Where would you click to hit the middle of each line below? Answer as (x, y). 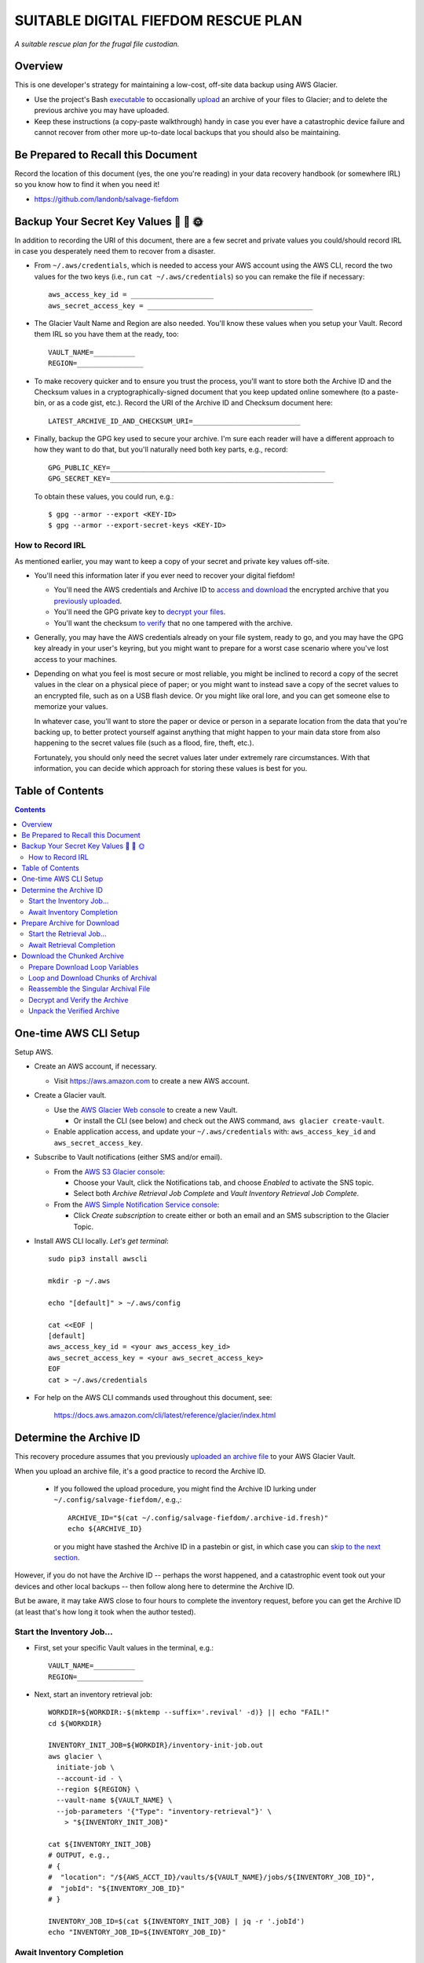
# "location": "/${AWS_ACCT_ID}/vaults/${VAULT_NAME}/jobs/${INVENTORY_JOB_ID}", (212, 1877)
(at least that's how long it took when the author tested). (105, 1612)
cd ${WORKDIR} (75, 1723)
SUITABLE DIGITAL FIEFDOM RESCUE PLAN (158, 20)
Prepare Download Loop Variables (84, 967)
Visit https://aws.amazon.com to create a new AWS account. (152, 1080)
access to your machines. (76, 659)
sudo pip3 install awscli (98, 1259)
